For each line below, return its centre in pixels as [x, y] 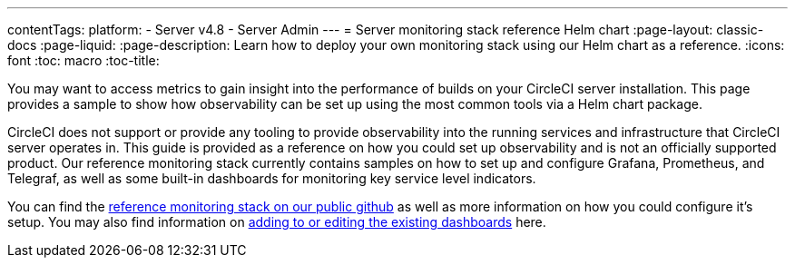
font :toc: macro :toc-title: [83, 60]
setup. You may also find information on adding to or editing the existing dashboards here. [277, 222]
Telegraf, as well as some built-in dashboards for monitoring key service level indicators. [272, 178]
